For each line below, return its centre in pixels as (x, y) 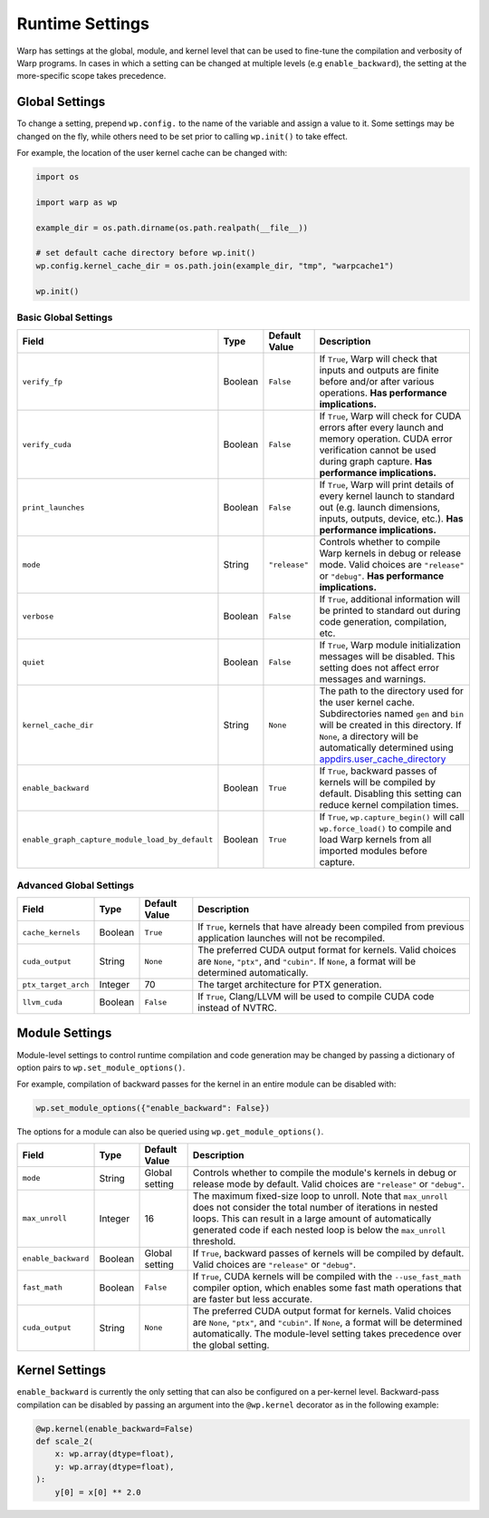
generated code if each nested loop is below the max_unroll (319, 1230)
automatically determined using (387, 748)
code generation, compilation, (383, 622)
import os (58, 177)
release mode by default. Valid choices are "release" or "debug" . (329, 1183)
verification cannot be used (378, 451)
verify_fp (43, 381)
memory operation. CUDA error (386, 439)
